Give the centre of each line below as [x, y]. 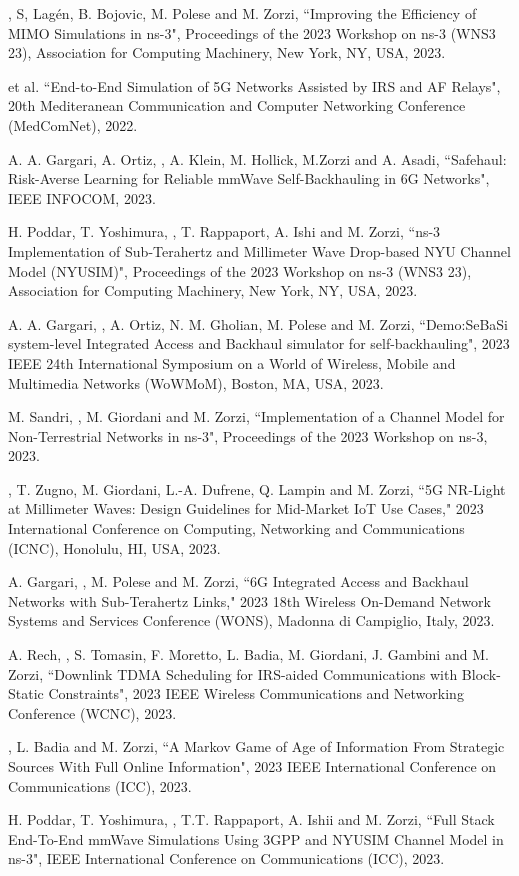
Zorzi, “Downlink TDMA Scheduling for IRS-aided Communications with [233, 673]
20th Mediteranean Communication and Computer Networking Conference [237, 105]
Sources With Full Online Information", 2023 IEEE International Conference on [252, 766]
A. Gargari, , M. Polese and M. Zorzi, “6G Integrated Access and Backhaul [238, 581]
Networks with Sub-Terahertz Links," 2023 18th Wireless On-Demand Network [249, 600]
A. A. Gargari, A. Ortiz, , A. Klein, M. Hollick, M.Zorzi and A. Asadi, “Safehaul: [257, 158]
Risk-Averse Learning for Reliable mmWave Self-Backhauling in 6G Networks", [249, 178]
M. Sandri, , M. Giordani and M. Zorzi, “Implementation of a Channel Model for [256, 416]
